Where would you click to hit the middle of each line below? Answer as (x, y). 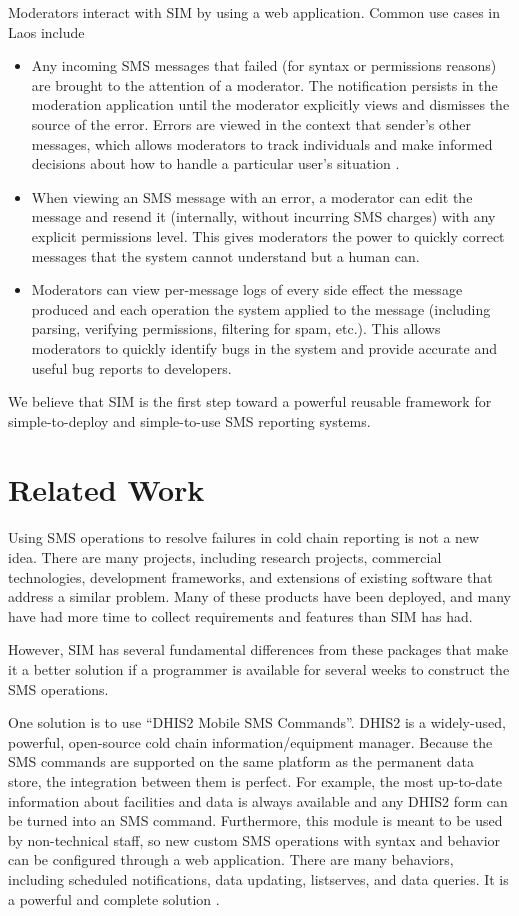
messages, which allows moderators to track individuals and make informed (262, 143)
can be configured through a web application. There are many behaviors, (231, 859)
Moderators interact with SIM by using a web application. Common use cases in (254, 12)
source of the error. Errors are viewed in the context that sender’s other (251, 123)
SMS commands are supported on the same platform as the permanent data (241, 761)
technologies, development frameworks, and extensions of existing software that (250, 576)
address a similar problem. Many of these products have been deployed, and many (259, 596)
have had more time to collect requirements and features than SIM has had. (240, 615)
